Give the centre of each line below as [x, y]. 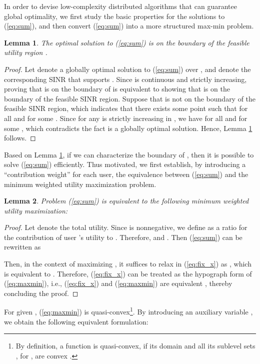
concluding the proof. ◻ [41, 293]
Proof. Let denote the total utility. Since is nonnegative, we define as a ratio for [126, 227]
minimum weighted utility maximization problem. [80, 184]
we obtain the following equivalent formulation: [76, 321]
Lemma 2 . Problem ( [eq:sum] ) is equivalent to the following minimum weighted [126, 201]
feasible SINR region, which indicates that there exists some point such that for [126, 108]
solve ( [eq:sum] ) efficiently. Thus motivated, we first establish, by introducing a [125, 164]
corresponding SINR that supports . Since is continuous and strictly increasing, [125, 79]
